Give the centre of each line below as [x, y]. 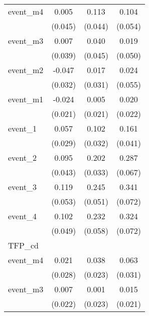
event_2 [22, 157]
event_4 [22, 216]
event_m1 [26, 99]
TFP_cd [23, 245]
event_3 [22, 187]
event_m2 [26, 70]
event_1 [22, 128]
